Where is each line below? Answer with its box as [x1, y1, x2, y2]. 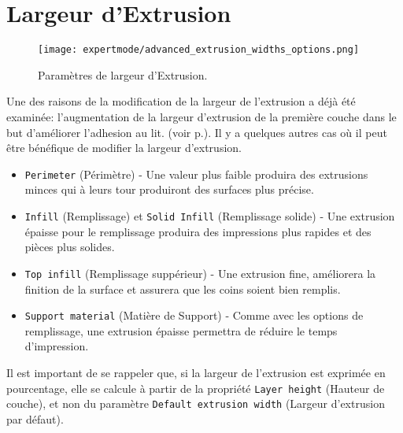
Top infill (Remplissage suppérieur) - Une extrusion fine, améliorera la [24, 265, 376, 281]
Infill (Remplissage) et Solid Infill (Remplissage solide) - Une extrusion [24, 208, 395, 224]
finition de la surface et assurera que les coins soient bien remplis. [24, 280, 341, 297]
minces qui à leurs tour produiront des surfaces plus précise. [24, 181, 314, 198]
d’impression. [24, 338, 89, 354]
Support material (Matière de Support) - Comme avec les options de [24, 307, 364, 324]
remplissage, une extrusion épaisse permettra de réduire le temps [24, 322, 338, 339]
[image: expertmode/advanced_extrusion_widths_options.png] [38, 44, 360, 56]
